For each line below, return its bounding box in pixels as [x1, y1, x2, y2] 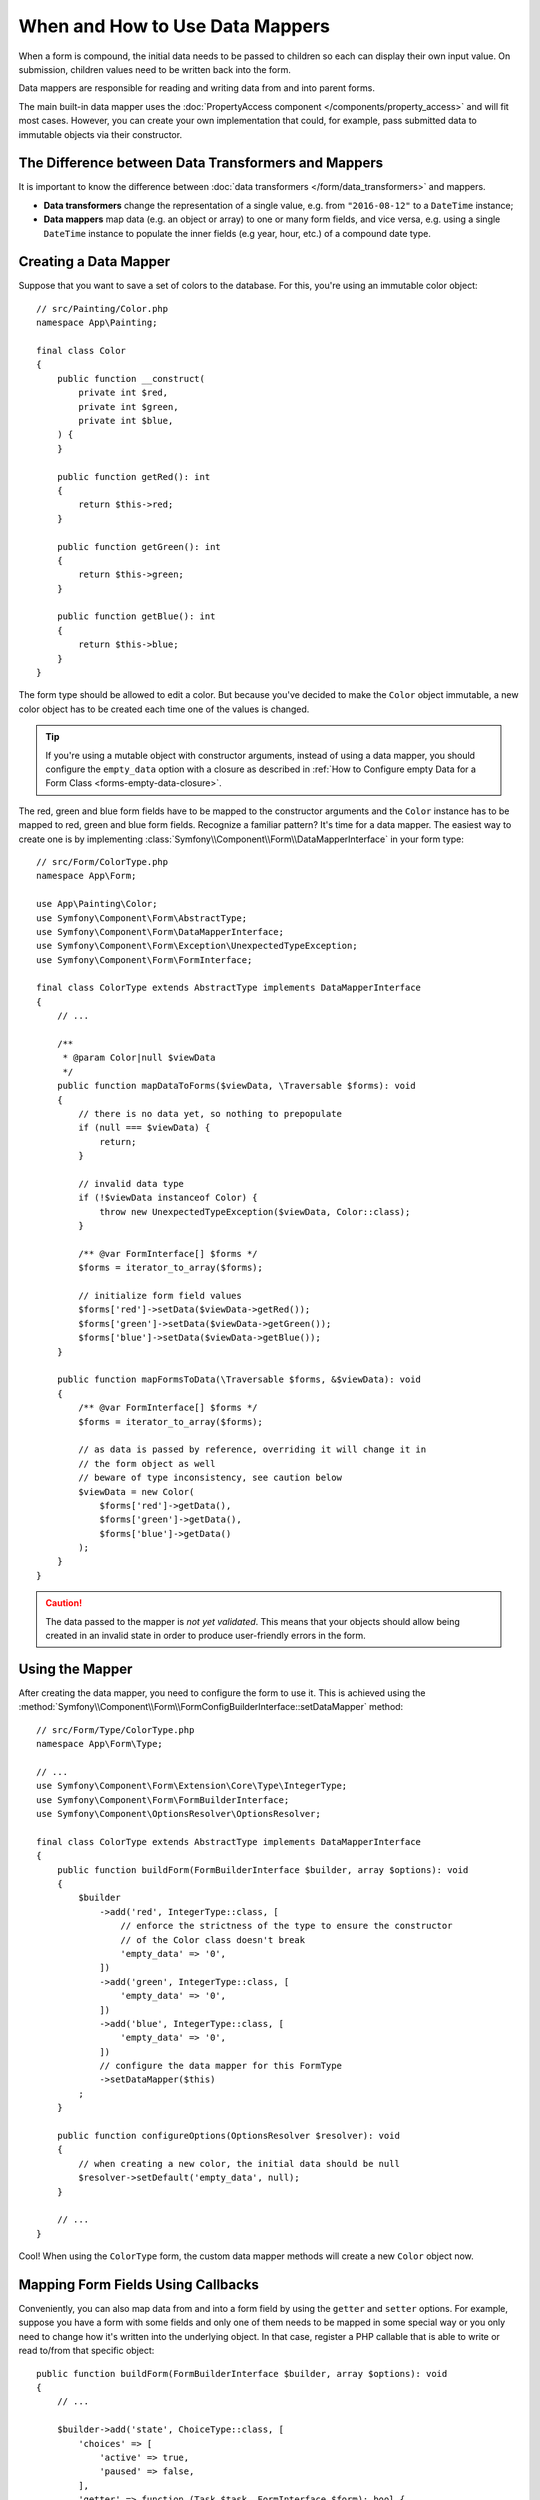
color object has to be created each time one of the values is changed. [18, 703, 310, 715]
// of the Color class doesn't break [120, 1934, 305, 1945]
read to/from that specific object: [18, 2345, 155, 2357]
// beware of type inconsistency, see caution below [78, 1472, 342, 1484]
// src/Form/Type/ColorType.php [36, 1724, 195, 1735]
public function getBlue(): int [56, 611, 216, 622]
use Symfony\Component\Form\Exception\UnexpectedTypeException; [36, 940, 359, 952]
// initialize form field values [78, 1290, 242, 1302]
